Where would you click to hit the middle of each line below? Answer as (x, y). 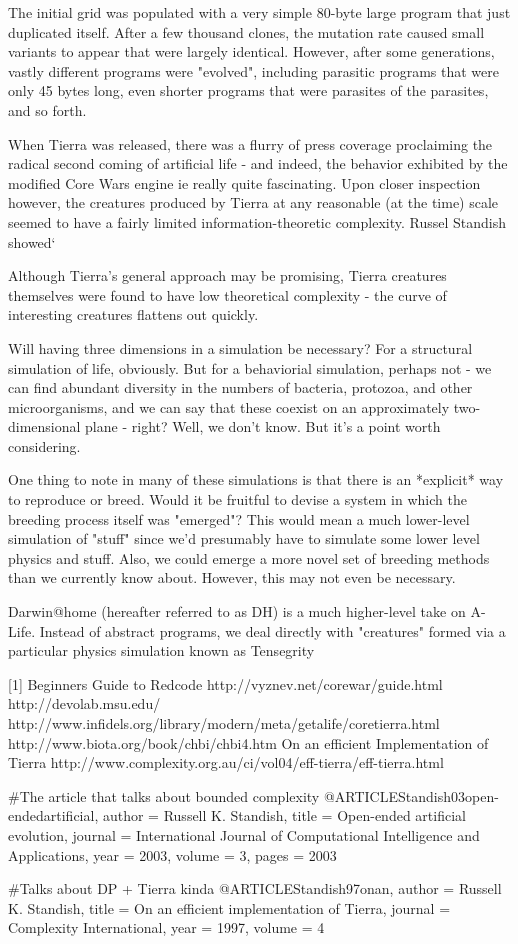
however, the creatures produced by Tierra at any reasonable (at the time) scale (253, 202)
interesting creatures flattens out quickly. (133, 314)
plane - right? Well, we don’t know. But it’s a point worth (263, 426)
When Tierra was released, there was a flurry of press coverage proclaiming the (250, 143)
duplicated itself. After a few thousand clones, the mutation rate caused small (246, 31)
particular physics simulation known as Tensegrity (161, 650)
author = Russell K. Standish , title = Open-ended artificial (284, 815)
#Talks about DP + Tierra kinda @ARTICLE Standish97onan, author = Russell (255, 888)
